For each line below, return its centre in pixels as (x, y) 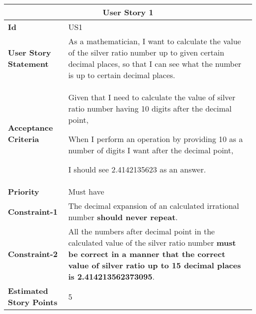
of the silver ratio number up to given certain (146, 52)
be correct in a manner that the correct (147, 254)
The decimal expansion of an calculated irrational (154, 206)
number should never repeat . (123, 217)
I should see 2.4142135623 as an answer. (137, 169)
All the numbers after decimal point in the (142, 231)
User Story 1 (128, 12)
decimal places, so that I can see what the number (155, 64)
